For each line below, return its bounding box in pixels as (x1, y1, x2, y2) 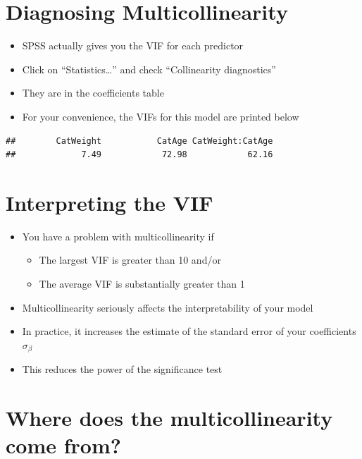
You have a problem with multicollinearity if (22, 228, 214, 243)
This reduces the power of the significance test (22, 362, 223, 377)
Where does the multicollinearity (6, 403, 333, 432)
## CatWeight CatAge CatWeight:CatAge (6, 135, 273, 146)
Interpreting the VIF (6, 188, 213, 216)
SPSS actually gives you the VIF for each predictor (22, 38, 244, 53)
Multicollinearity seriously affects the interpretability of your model (22, 300, 313, 314)
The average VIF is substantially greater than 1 (39, 276, 245, 290)
